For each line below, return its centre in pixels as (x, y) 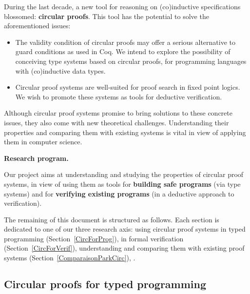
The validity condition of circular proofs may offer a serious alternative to (125, 42)
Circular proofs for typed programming (105, 284)
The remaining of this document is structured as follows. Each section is (112, 219)
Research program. (36, 158)
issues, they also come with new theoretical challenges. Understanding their (116, 122)
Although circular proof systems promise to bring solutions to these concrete (118, 113)
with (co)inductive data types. (60, 70)
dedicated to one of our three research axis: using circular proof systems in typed (125, 229)
